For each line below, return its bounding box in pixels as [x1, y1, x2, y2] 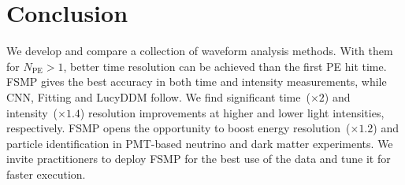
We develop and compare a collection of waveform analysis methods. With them [6, 43, 393, 59]
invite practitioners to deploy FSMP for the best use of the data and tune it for [6, 150, 391, 167]
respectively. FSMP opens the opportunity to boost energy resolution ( [6, 120, 351, 136]
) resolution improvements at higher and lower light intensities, [80, 104, 385, 120]
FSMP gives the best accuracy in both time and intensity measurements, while [6, 73, 387, 90]
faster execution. [6, 165, 86, 182]
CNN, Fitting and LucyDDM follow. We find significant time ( [6, 88, 310, 105]
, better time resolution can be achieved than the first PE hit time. [63, 57, 387, 74]
